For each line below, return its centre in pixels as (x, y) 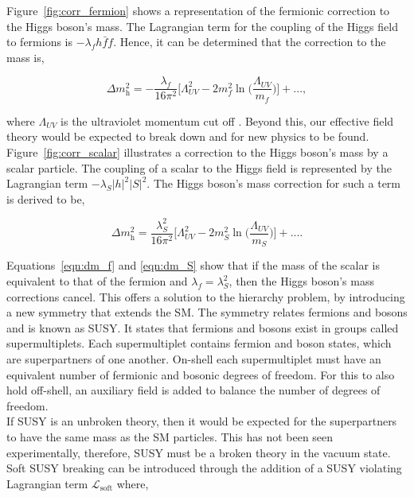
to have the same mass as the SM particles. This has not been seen (170, 437)
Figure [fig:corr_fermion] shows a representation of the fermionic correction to (198, 10)
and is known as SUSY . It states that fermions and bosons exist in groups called (203, 327)
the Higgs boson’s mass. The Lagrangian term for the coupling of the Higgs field (202, 26)
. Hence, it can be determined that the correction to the (250, 42)
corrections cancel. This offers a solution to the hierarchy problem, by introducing (206, 296)
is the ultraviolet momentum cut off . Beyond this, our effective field (227, 120)
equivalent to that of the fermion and (97, 281)
